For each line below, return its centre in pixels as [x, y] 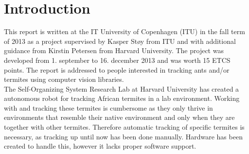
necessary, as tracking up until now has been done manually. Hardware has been [123, 136]
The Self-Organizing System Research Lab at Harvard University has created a [122, 88]
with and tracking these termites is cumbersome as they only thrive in [108, 107]
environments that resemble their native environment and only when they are [119, 117]
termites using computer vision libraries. [64, 79]
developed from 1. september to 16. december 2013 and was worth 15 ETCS [117, 60]
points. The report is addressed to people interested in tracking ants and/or [117, 69]
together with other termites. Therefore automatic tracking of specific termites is [124, 127]
